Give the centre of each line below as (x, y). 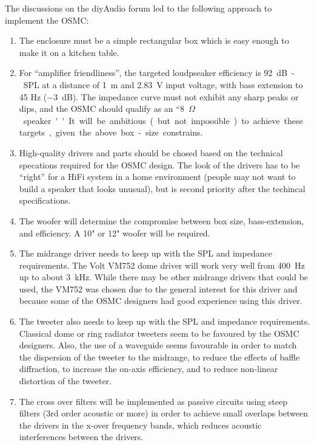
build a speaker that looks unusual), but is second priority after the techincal (162, 188)
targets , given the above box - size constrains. (111, 132)
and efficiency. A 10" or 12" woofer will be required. (115, 233)
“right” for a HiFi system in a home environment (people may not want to (157, 177)
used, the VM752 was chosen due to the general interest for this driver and (158, 288)
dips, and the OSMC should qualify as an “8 (102, 109)
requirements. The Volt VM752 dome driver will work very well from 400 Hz (162, 265)
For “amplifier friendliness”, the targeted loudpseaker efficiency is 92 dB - (157, 73)
